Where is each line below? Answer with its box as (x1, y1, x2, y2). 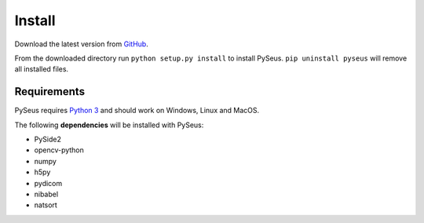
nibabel (34, 189, 59, 199)
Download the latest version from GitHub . (14, 39, 148, 49)
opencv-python (34, 145, 84, 155)
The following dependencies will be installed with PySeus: (14, 120, 204, 130)
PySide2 (34, 134, 62, 144)
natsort (34, 200, 58, 210)
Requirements (14, 85, 86, 98)
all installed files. (14, 64, 69, 74)
